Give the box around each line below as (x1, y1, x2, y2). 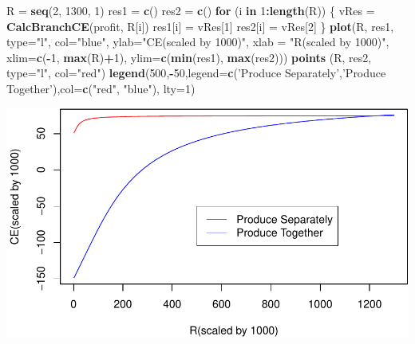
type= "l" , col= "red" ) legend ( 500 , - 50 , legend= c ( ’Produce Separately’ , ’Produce (6, 64, 386, 81)
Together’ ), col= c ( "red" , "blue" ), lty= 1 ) (6, 80, 196, 96)
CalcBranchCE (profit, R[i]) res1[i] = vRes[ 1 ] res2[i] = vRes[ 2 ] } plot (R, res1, (6, 18, 394, 34)
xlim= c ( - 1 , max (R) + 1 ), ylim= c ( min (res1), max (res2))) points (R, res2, (6, 49, 372, 65)
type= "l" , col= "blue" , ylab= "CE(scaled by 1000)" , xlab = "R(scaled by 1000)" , (6, 33, 389, 50)
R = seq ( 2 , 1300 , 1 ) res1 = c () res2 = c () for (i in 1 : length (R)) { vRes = (6, 2, 375, 18)
